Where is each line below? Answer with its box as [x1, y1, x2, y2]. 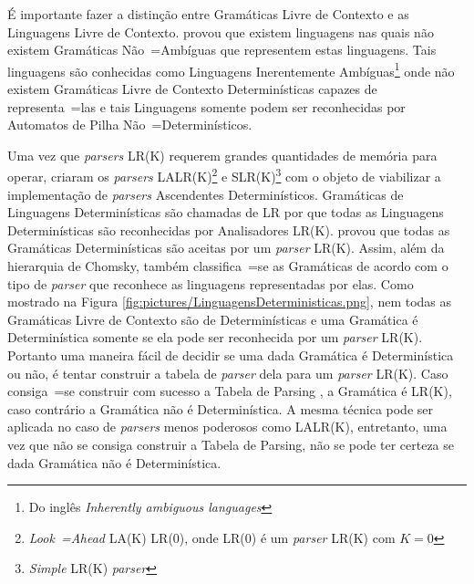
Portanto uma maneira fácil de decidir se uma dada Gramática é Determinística [7, 346, 454, 364]
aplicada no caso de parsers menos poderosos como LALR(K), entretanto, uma [7, 417, 448, 436]
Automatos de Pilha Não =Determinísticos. [7, 115, 252, 134]
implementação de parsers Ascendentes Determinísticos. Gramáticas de [7, 184, 404, 203]
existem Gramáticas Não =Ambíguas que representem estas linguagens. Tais [7, 40, 437, 59]
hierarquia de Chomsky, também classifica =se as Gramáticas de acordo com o [7, 256, 448, 276]
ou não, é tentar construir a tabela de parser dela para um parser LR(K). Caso [7, 363, 448, 382]
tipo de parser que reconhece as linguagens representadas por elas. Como [7, 274, 414, 293]
